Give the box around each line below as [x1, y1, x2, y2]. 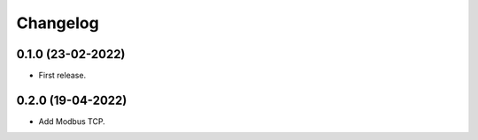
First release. [38, 70, 87, 81]
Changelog [16, 13, 99, 33]
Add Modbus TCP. [38, 115, 105, 127]
